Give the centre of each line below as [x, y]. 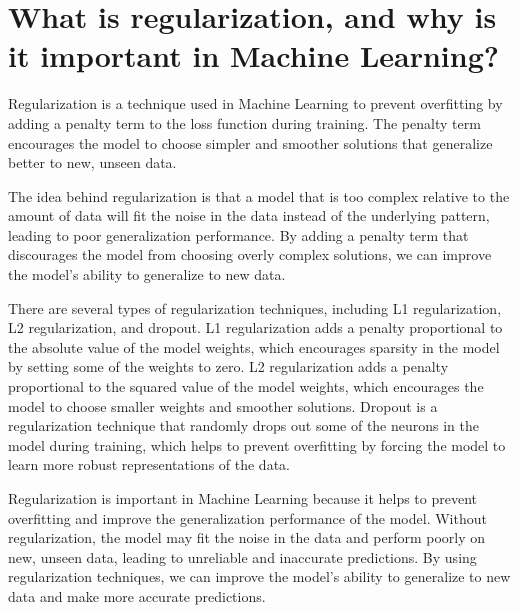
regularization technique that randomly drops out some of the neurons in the [244, 425]
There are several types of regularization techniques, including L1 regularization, [255, 307]
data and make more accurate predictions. [137, 595]
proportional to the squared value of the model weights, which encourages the [246, 386]
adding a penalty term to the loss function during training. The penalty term [244, 122]
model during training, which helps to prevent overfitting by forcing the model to [257, 444]
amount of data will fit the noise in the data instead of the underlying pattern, [249, 215]
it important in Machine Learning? [253, 55]
